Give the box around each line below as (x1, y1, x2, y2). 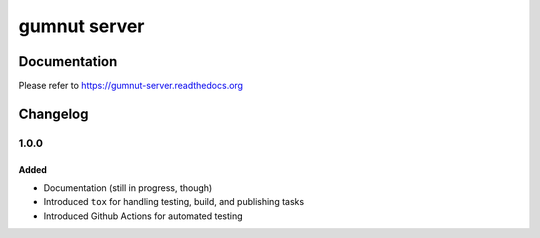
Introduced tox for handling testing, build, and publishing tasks (43, 196, 305, 208)
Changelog (18, 105, 89, 122)
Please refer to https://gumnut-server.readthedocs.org (18, 80, 244, 92)
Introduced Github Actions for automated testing (43, 210, 244, 222)
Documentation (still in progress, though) (43, 182, 213, 194)
